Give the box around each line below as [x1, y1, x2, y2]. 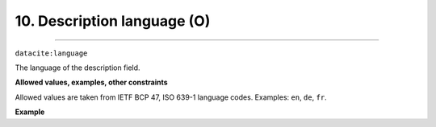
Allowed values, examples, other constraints [15, 77, 169, 88]
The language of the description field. [15, 63, 140, 72]
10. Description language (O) [15, 12, 211, 30]
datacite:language [15, 48, 88, 58]
